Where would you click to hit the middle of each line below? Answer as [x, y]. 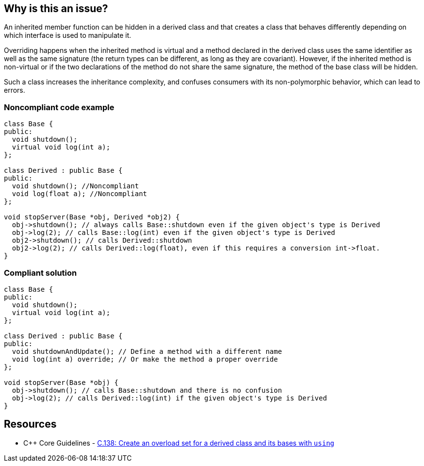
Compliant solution [41, 273]
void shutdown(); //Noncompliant [75, 186]
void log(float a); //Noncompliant [80, 194]
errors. [15, 90]
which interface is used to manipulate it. [68, 35]
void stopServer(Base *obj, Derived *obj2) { [92, 217]
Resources [30, 424]
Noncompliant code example [59, 107]
